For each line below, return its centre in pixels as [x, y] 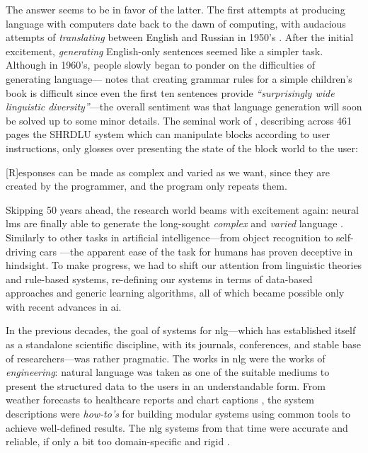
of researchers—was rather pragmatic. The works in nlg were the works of [166, 358]
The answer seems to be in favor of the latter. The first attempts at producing [176, 9]
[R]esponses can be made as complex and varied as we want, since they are [168, 172]
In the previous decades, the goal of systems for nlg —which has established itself [181, 330]
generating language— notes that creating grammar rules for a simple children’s [179, 78]
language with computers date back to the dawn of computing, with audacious [176, 23]
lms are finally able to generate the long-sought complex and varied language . [174, 223]
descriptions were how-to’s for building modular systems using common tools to [178, 414]
